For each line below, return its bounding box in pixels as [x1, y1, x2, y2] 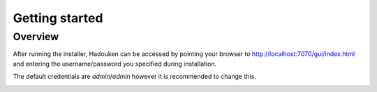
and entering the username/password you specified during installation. [13, 59, 216, 68]
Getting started [13, 10, 103, 26]
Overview [13, 30, 59, 43]
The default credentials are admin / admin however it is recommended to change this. [13, 73, 256, 81]
